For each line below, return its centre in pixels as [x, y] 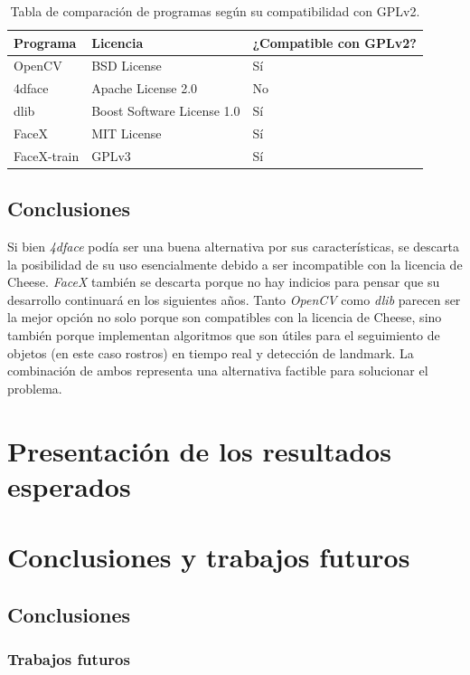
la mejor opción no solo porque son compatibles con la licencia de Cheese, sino [225, 317]
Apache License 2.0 [145, 88]
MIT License [127, 133]
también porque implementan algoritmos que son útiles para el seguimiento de [224, 335]
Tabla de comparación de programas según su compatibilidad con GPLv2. [215, 11]
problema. [35, 388]
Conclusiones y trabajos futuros [209, 557]
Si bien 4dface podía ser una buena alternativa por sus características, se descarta [233, 247]
